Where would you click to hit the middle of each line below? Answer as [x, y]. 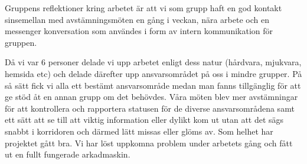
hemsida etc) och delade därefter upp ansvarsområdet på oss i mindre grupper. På [153, 73]
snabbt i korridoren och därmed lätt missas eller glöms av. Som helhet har [139, 131]
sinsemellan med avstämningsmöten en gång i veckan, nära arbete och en [137, 19]
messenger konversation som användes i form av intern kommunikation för [139, 31]
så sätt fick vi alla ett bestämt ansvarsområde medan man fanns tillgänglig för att [153, 85]
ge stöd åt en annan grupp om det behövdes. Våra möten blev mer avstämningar [151, 97]
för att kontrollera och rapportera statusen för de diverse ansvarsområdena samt [150, 108]
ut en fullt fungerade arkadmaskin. [68, 154]
